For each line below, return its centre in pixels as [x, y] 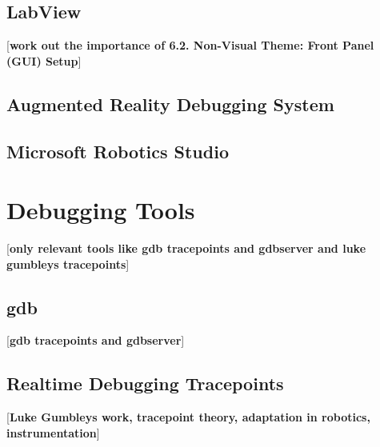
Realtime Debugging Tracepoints [145, 383]
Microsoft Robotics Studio [118, 151]
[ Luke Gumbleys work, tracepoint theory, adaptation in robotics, [188, 417]
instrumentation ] [53, 432]
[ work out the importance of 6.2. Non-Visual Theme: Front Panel [190, 45]
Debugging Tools [101, 210]
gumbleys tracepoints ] [68, 263]
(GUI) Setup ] [44, 60]
